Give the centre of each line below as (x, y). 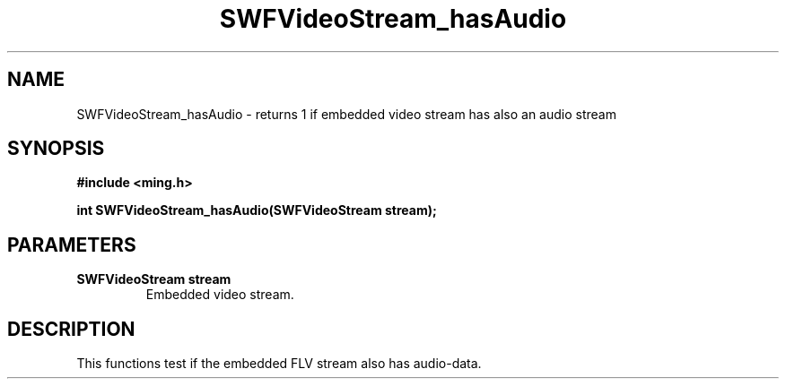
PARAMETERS (72, 244)
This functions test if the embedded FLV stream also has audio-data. (279, 364)
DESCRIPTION (71, 329)
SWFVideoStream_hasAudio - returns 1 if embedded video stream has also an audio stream (346, 114)
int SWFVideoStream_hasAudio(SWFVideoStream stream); (257, 210)
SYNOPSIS (56, 149)
